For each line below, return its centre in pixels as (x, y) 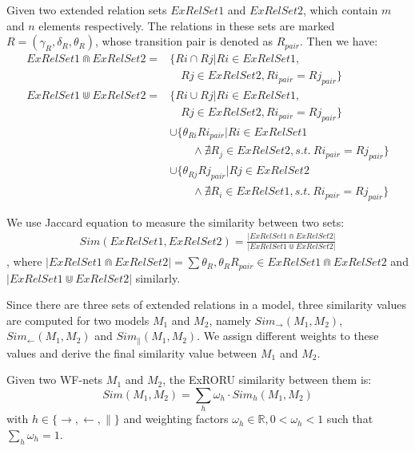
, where (24, 261)
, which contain (340, 10)
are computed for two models (78, 320)
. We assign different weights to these (288, 336)
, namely (230, 320)
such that (350, 419)
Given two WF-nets (55, 380)
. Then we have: (339, 41)
